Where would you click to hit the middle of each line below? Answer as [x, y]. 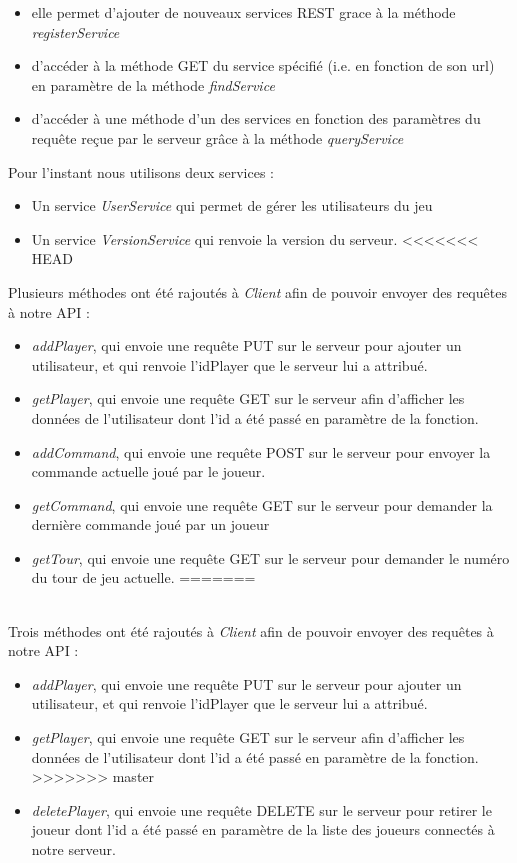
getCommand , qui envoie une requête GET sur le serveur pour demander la [262, 504]
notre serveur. [73, 849]
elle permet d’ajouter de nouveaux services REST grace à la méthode [243, 12]
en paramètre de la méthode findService [153, 84]
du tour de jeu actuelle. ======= [143, 577]
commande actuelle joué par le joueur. [148, 471]
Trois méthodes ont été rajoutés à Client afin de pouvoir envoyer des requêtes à [251, 630]
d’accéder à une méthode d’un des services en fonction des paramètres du [256, 118]
